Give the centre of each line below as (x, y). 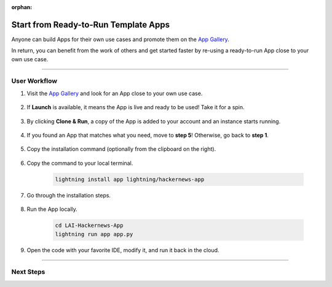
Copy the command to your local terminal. (80, 163)
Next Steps (28, 272)
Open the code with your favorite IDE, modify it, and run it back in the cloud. (123, 250)
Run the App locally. (52, 209)
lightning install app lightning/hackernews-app (130, 179)
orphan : (22, 7)
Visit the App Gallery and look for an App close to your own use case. (115, 93)
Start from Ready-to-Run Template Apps (91, 25)
